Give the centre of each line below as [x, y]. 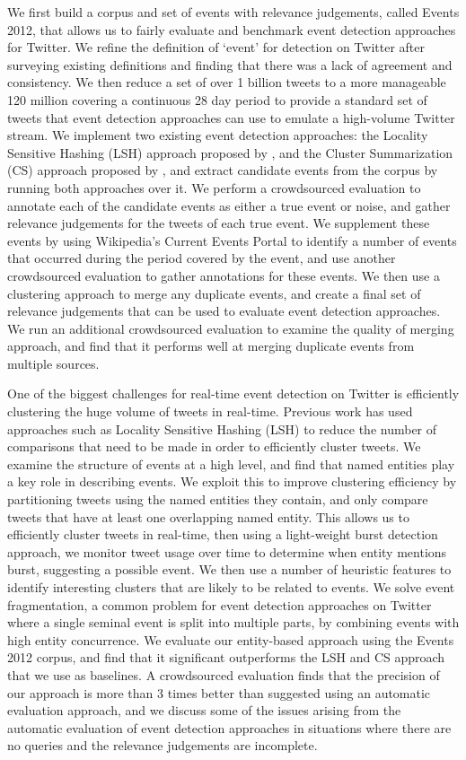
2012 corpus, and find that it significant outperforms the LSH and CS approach [226, 657]
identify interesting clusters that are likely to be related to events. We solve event [231, 587]
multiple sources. [53, 363]
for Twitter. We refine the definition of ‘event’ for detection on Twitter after [216, 47]
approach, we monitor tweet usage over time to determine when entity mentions [227, 551]
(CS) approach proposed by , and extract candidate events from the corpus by [223, 170]
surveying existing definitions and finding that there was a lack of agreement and [230, 64]
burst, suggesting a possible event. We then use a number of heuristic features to [229, 569]
